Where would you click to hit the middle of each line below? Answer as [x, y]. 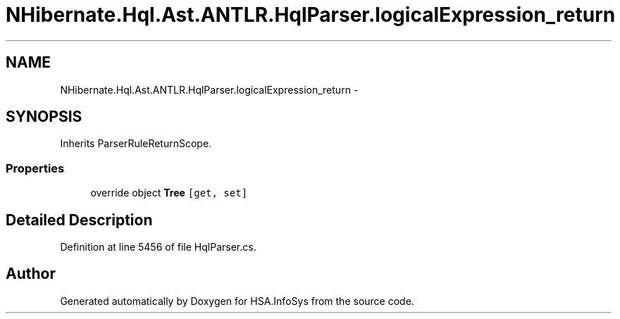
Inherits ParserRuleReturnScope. [136, 144]
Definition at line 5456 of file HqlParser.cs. [158, 247]
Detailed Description [79, 220]
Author [31, 274]
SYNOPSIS [44, 117]
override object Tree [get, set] [169, 193]
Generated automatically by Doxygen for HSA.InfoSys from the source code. [237, 301]
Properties [35, 168]
